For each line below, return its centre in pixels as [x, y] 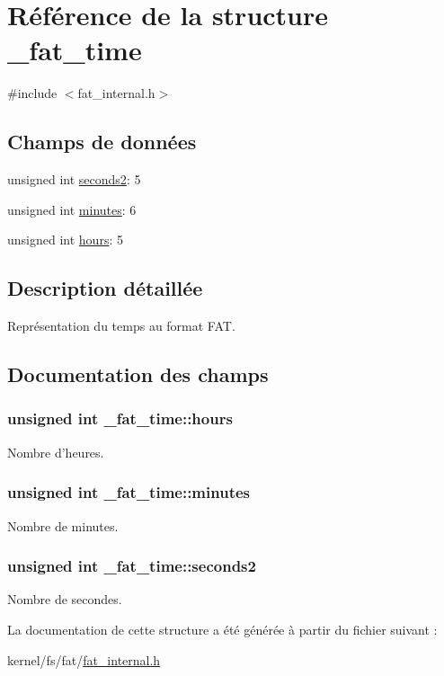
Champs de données [102, 142]
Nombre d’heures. [56, 452]
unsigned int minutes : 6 [72, 209]
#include [32, 93]
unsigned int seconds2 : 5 [74, 179]
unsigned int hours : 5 [65, 240]
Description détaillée [105, 288]
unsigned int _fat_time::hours [120, 418]
